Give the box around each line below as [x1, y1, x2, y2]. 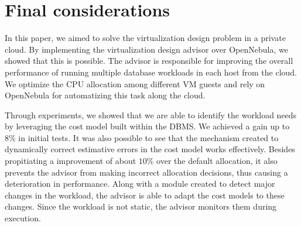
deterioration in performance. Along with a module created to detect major [5, 177, 275, 190]
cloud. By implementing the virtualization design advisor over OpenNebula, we [5, 43, 288, 55]
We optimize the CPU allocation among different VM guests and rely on [5, 77, 265, 90]
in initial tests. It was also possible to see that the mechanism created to [18, 131, 279, 143]
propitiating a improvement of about [5, 155, 136, 167]
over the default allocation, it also [156, 155, 278, 167]
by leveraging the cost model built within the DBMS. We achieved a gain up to [5, 120, 290, 132]
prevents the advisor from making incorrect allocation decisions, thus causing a [5, 166, 288, 178]
